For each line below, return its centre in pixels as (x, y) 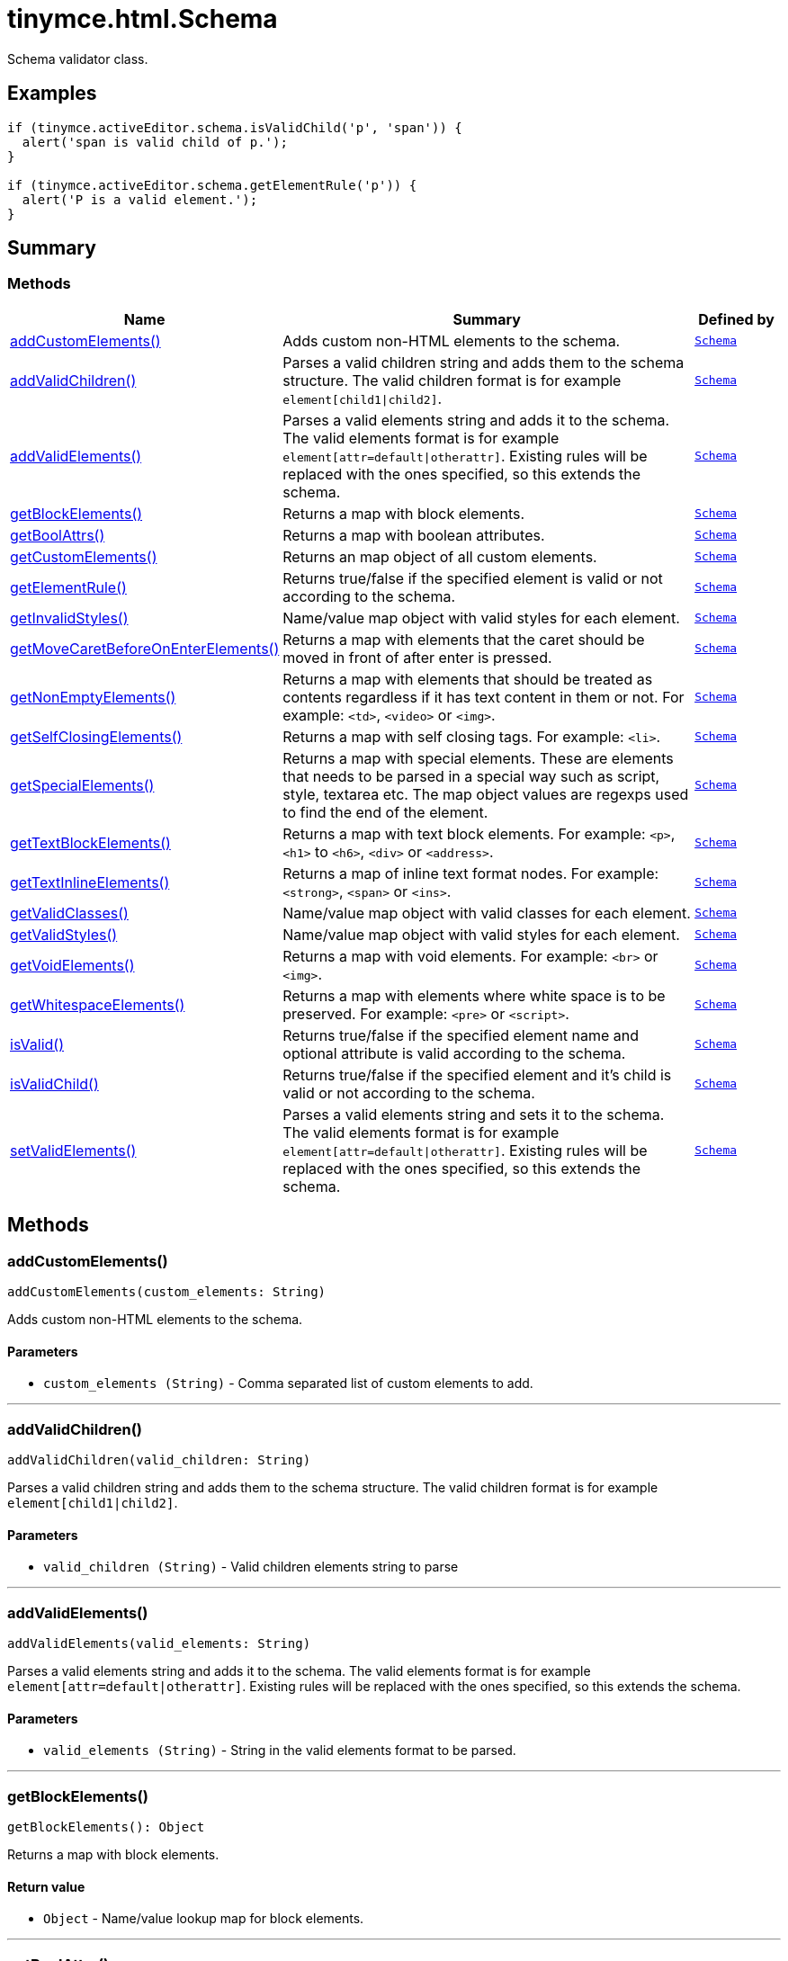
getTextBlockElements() (90, 842)
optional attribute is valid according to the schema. (454, 1053)
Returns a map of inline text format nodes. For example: (471, 873)
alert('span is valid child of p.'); (155, 142)
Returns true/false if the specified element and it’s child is (477, 1075)
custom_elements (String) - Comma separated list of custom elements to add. (288, 1383)
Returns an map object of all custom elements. (440, 556)
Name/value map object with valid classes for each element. (487, 913)
